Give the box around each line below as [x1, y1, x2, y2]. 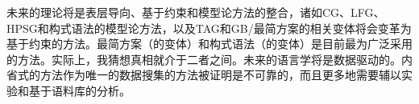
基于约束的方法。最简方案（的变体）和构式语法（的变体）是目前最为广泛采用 [6, 35, 413, 52]
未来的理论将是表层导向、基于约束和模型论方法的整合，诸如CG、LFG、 [6, 4, 385, 20]
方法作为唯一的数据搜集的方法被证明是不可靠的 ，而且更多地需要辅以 [39, 66, 401, 83]
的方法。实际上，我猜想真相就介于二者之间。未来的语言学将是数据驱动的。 [6, 50, 401, 67]
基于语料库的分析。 [28, 82, 131, 98]
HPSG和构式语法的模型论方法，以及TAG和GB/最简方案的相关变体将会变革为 [6, 19, 412, 36]
